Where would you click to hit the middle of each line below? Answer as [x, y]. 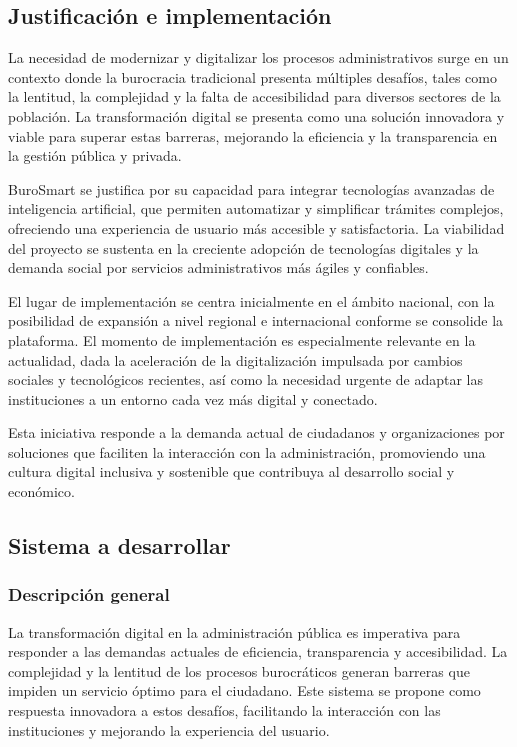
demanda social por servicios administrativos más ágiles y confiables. [218, 267]
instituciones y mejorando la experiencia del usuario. [169, 729]
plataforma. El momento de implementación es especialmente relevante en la [242, 339]
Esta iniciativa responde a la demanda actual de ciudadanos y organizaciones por [256, 432]
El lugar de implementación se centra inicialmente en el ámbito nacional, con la [251, 300]
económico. [41, 491]
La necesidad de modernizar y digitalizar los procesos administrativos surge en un [258, 57]
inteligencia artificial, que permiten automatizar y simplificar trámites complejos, [256, 208]
